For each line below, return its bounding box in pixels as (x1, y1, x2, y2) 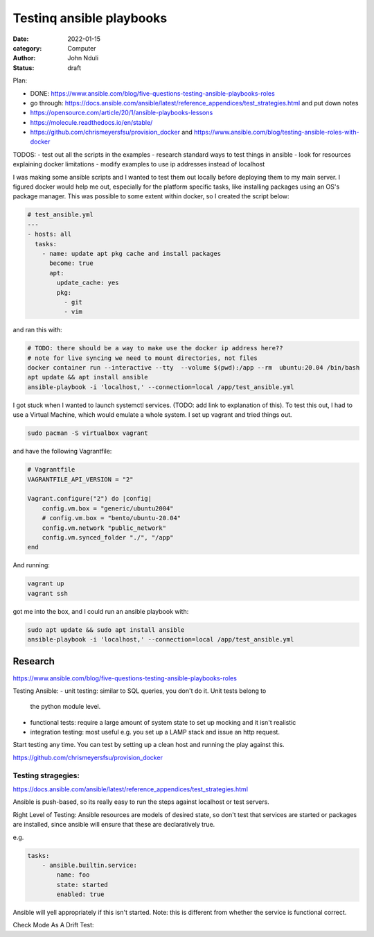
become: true (49, 259, 93, 267)
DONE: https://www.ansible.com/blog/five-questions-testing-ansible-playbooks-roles (30, 89, 275, 97)
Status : (12, 63, 35, 72)
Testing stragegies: (12, 771, 80, 780)
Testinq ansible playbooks (12, 10, 168, 26)
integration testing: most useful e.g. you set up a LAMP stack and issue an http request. (30, 728, 280, 737)
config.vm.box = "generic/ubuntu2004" (42, 504, 174, 513)
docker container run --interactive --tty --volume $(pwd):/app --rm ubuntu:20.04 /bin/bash (27, 364, 360, 372)
